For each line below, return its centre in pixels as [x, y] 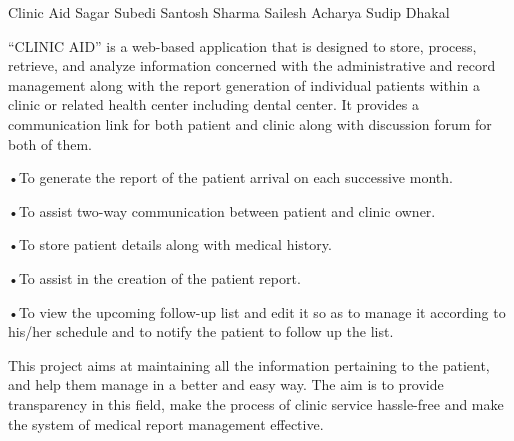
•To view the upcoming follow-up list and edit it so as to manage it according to [257, 311]
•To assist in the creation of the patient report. [154, 277]
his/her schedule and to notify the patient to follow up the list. [201, 331]
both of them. [50, 143]
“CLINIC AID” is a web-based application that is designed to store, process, [242, 45]
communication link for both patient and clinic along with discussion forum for [250, 123]
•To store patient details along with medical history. [170, 244]
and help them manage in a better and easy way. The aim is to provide [226, 384]
